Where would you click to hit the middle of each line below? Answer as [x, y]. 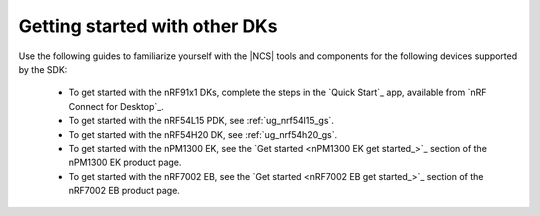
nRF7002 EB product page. [124, 191]
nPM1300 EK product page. [125, 162]
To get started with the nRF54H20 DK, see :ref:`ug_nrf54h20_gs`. [203, 134]
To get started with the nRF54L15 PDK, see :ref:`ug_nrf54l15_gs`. [201, 121]
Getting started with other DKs [148, 26]
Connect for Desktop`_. [116, 106]
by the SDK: [43, 69]
